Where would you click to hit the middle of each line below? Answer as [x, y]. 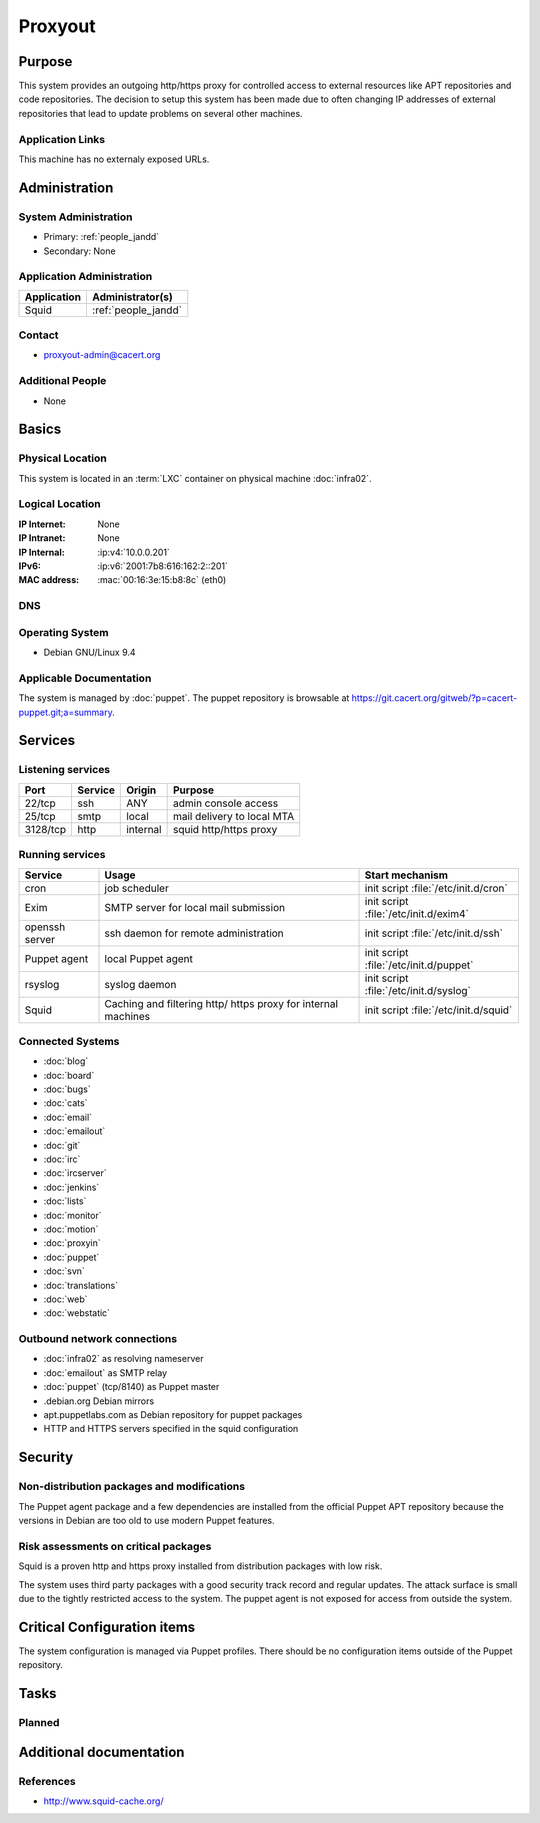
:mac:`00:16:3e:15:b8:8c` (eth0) [162, 580]
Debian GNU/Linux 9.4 [89, 652]
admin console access [225, 803]
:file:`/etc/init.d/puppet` [419, 965]
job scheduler [136, 888]
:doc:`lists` [65, 1201]
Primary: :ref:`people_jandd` [101, 237]
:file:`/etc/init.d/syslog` [418, 990]
